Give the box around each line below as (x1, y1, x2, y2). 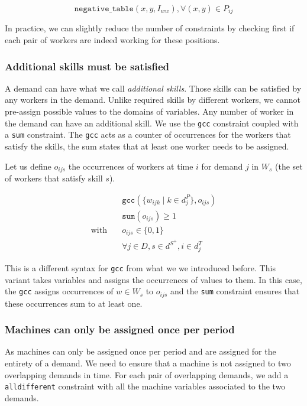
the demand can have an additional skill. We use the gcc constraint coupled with (5, 116, 299, 129)
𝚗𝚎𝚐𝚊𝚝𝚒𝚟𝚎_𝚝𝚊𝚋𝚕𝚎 (74, 5, 134, 13)
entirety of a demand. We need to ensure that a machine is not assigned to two (5, 357, 291, 369)
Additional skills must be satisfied (5, 59, 170, 73)
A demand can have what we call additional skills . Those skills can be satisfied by (5, 82, 302, 94)
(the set (274, 160, 303, 172)
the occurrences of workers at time (68, 160, 193, 172)
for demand (201, 160, 243, 172)
